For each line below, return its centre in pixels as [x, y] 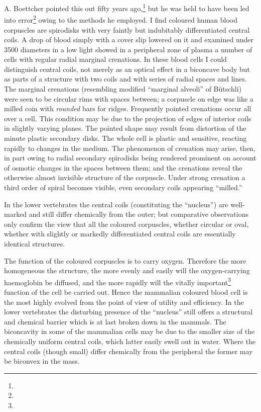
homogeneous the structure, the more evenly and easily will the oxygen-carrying [127, 270]
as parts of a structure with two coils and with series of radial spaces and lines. [125, 79]
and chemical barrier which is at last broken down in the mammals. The [115, 321]
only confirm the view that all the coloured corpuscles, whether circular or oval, [126, 224]
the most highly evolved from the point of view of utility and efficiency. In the [124, 302]
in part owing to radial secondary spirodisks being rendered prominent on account [130, 158]
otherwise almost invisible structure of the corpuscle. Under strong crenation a [125, 177]
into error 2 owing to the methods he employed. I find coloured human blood [121, 19]
